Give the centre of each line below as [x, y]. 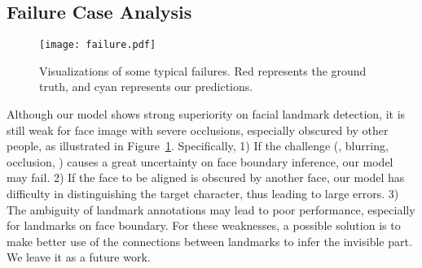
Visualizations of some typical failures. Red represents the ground [203, 70]
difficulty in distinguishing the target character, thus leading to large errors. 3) [203, 194]
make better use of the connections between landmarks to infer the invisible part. [209, 241]
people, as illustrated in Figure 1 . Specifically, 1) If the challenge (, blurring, [198, 146]
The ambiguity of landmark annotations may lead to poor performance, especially [211, 209]
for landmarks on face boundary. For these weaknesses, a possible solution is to [204, 225]
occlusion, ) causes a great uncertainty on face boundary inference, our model [200, 161]
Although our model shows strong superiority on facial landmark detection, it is [206, 114]
